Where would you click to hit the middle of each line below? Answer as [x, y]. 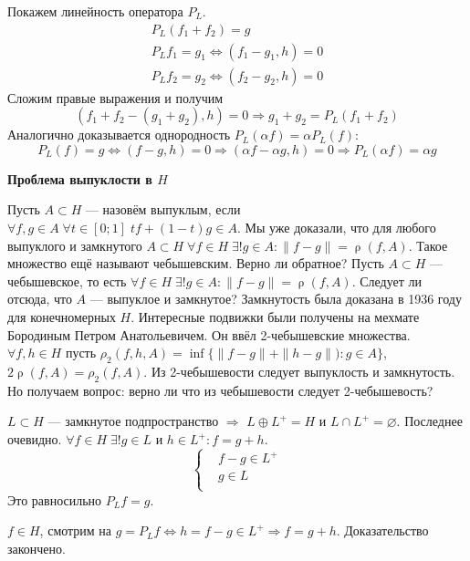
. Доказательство [382, 530]
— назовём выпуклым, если [163, 209]
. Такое [428, 245]
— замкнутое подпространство [133, 421]
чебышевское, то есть [67, 280]
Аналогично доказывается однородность [119, 135]
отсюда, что [40, 299]
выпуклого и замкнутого [75, 245]
